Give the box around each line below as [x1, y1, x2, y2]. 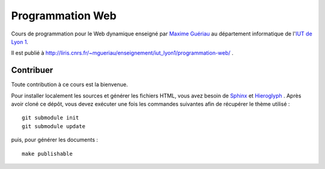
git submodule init [22, 114, 79, 121]
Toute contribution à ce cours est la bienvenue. [11, 81, 128, 88]
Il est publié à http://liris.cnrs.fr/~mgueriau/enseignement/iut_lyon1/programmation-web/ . [11, 49, 234, 57]
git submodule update [22, 123, 85, 129]
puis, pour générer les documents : [11, 136, 99, 144]
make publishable [22, 150, 73, 157]
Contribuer [11, 65, 54, 75]
